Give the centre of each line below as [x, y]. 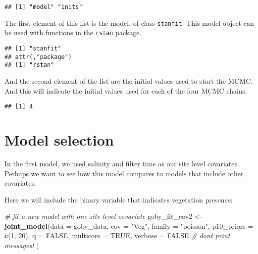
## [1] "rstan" [29, 65]
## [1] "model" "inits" [44, 7]
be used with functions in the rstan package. [73, 32]
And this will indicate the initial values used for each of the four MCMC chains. [126, 90]
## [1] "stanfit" [33, 48]
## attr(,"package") [38, 57]
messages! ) [22, 245]
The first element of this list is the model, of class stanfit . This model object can [129, 23]
